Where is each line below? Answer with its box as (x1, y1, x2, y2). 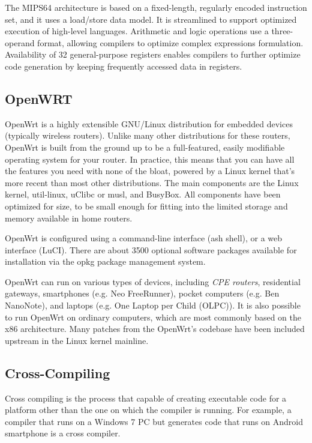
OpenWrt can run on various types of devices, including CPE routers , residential (5, 275, 301, 288)
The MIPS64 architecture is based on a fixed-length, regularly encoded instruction (5, 1, 307, 13)
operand (5, 36, 35, 49)
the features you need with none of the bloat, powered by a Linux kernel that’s (5, 164, 295, 177)
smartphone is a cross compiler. (5, 427, 121, 439)
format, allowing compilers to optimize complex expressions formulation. (37, 36, 304, 49)
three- (271, 25, 293, 37)
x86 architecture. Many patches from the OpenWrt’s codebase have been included (5, 322, 305, 335)
